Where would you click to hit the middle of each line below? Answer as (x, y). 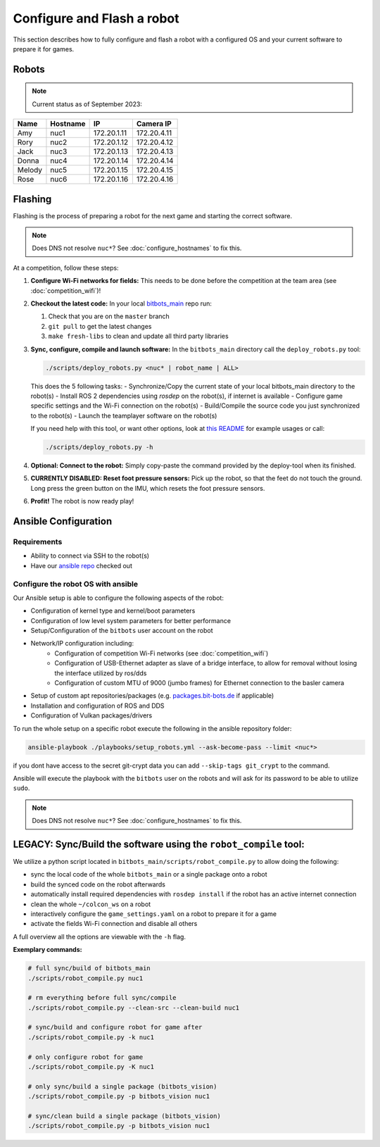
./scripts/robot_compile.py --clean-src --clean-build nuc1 (134, 1008)
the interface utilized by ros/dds (101, 673)
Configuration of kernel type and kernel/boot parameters (113, 611)
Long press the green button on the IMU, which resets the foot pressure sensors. (148, 488)
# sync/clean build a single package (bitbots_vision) (124, 1116)
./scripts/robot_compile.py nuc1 (85, 978)
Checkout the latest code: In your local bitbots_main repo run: (121, 303)
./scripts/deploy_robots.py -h (100, 447)
